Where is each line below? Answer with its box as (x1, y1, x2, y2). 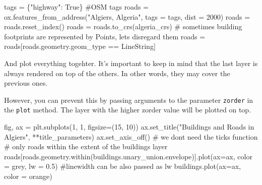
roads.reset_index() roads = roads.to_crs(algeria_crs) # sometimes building (4, 21, 242, 32)
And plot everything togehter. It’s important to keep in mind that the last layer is (4, 57, 258, 68)
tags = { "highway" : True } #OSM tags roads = (4, 2, 149, 12)
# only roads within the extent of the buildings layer (4, 141, 168, 152)
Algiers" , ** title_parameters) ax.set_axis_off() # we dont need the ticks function (4, 131, 258, 142)
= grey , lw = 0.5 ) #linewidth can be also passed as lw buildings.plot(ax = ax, (4, 161, 241, 171)
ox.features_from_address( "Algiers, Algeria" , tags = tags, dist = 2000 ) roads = (4, 11, 250, 22)
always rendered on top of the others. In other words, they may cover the (4, 68, 230, 78)
